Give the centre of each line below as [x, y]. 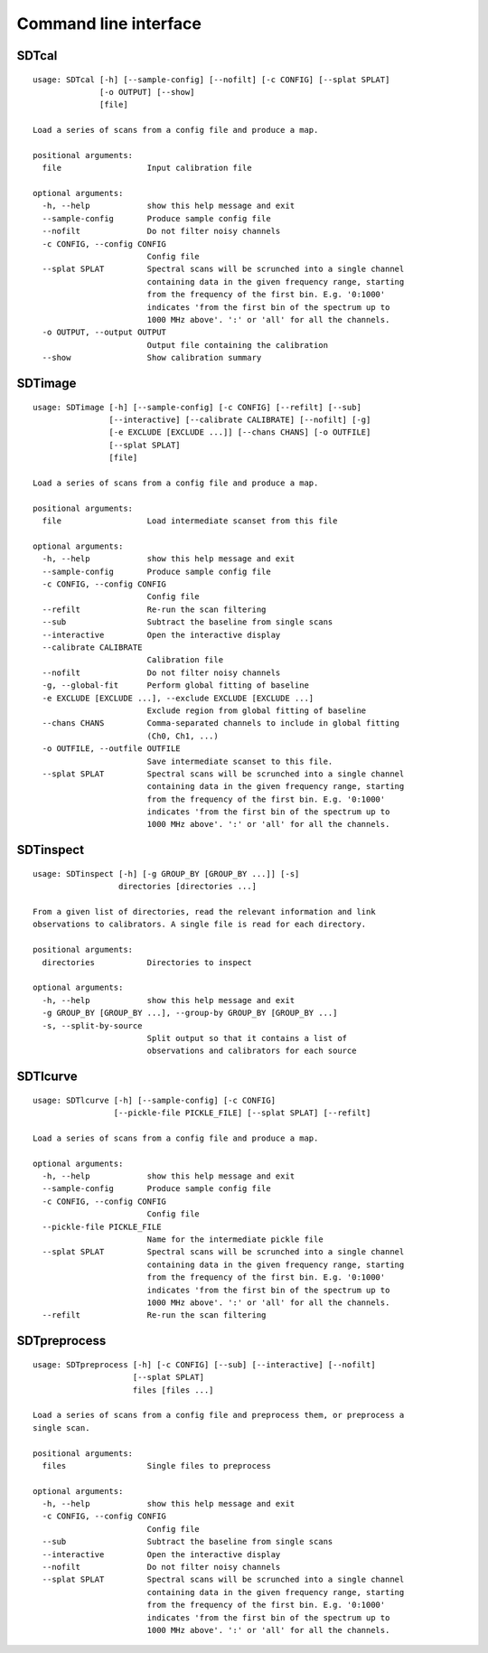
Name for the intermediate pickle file [235, 1240]
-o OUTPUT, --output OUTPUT [104, 333]
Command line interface [109, 23]
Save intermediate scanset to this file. [240, 761]
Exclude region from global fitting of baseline [257, 710]
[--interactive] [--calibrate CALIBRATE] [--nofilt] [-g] [240, 419]
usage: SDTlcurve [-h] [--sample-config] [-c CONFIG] [154, 1100]
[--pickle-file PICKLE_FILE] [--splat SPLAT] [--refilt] [242, 1113]
